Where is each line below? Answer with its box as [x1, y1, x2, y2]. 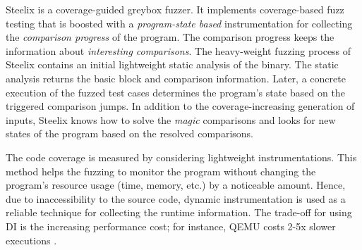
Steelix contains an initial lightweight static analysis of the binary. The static [6, 57, 339, 72]
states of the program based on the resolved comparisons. [6, 126, 253, 141]
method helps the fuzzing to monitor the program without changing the [6, 163, 316, 178]
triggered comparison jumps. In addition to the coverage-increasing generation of [6, 99, 355, 113]
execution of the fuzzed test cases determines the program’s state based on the [6, 85, 345, 99]
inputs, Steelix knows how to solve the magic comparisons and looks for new [6, 112, 336, 127]
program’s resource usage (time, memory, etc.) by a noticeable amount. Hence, [6, 177, 346, 192]
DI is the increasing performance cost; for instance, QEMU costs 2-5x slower [6, 218, 336, 233]
